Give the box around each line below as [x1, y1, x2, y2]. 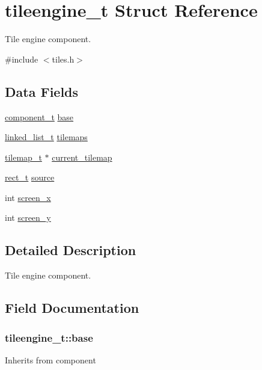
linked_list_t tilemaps [5, 131, 88, 143]
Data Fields [5, 82, 79, 100]
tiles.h [52, 52, 75, 65]
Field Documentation [5, 298, 139, 317]
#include [5, 52, 38, 65]
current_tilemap [52, 150, 112, 163]
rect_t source [5, 171, 55, 183]
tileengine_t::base [5, 330, 93, 345]
